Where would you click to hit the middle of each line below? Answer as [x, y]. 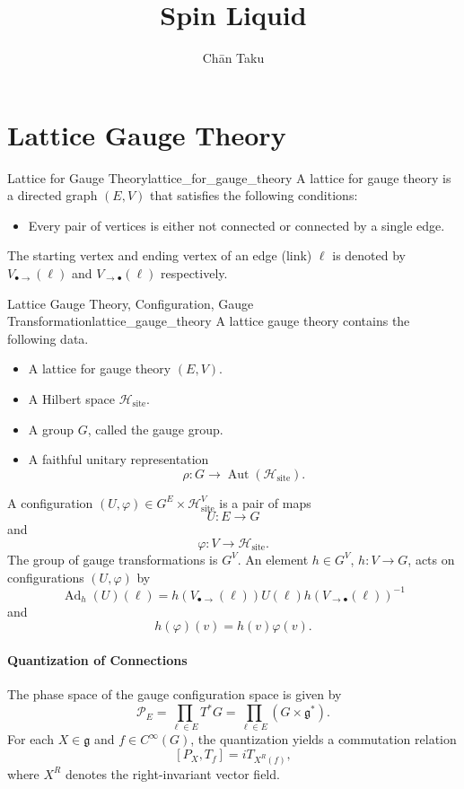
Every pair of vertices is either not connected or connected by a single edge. [236, 225]
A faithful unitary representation [118, 459]
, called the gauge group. [155, 429]
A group [51, 429]
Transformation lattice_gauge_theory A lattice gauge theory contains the [209, 321]
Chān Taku [233, 58]
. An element [273, 559]
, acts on [431, 559]
